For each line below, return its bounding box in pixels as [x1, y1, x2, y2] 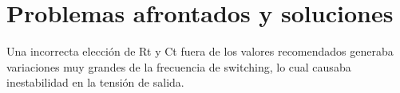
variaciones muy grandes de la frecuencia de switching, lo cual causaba [6, 58, 351, 75]
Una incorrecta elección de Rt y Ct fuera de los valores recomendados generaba [6, 43, 394, 60]
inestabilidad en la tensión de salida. [6, 74, 184, 91]
